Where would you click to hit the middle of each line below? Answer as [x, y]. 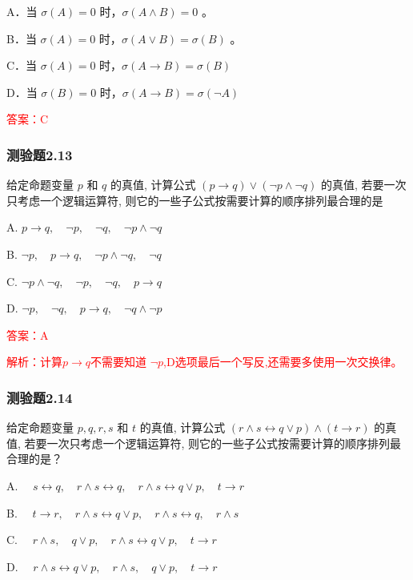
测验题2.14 [40, 397]
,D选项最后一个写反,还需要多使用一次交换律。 [283, 362]
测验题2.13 [40, 154]
